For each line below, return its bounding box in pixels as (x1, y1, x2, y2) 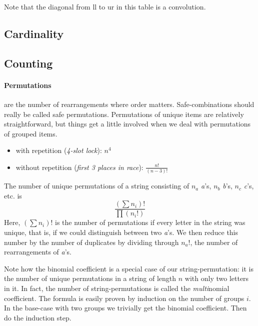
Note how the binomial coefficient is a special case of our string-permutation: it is (4, 263, 254, 273)
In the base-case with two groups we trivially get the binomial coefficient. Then (4, 302, 247, 313)
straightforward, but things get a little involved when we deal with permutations (4, 118, 251, 129)
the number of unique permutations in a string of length (4, 273, 176, 283)
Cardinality (4, 25, 64, 41)
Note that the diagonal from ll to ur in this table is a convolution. (4, 1, 206, 11)
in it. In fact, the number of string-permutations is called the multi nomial (4, 283, 229, 293)
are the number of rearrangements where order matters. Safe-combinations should (4, 98, 254, 109)
